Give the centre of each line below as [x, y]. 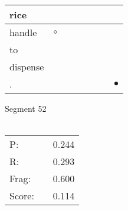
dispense [27, 67]
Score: [22, 196]
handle [23, 32]
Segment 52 [26, 108]
